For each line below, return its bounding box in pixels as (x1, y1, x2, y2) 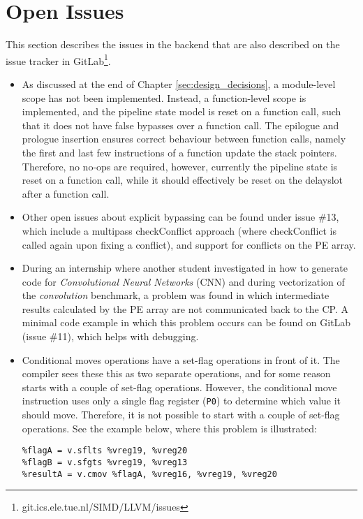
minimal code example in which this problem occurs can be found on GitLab (22, 315, 351, 330)
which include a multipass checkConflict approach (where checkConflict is (22, 223, 337, 237)
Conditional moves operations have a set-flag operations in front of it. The (22, 352, 340, 367)
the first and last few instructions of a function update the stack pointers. (22, 145, 337, 159)
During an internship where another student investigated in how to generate (22, 261, 348, 275)
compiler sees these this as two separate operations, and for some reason (22, 366, 331, 381)
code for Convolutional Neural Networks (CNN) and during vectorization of (22, 274, 345, 288)
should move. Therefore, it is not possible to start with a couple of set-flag (22, 407, 340, 422)
